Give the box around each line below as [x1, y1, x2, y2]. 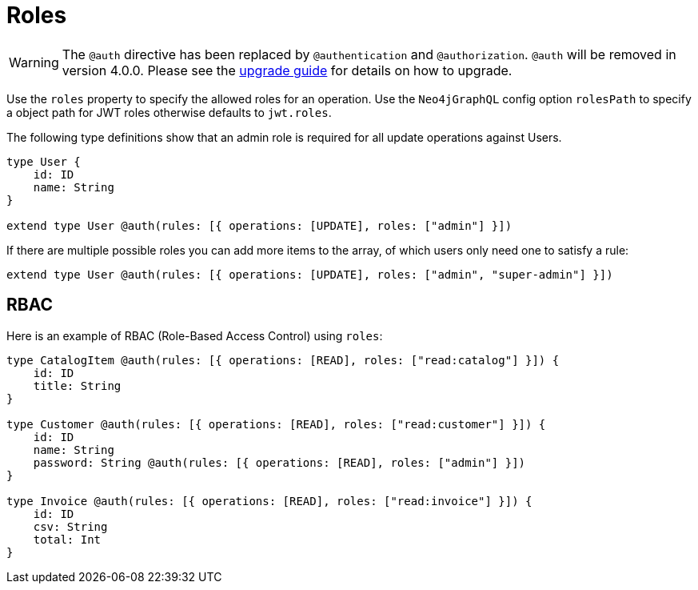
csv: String [33, 520, 108, 533]
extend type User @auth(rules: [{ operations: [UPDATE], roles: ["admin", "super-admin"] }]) [6, 267, 613, 281]
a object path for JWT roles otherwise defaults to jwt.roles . [6, 105, 332, 119]
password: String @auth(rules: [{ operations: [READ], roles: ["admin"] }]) [33, 456, 526, 469]
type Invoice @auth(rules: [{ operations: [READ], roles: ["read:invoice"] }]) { [6, 494, 532, 508]
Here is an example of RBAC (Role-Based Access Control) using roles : [6, 328, 383, 343]
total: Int [33, 532, 102, 546]
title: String [33, 379, 122, 392]
